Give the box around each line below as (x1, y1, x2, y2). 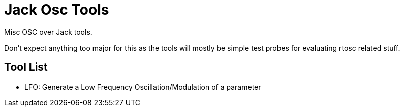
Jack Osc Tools (4, 1, 109, 18)
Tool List (4, 61, 48, 74)
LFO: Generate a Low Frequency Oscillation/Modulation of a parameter (24, 82, 261, 91)
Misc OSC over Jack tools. (4, 27, 92, 36)
